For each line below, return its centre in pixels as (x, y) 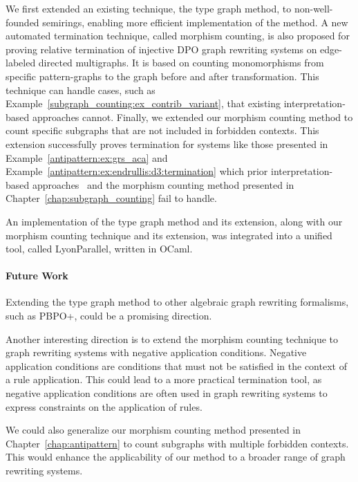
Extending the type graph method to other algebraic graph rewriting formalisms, (177, 302)
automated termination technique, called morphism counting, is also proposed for (178, 36)
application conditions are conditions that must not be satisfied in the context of (176, 365)
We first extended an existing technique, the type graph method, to (149, 8)
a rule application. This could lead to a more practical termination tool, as (164, 379)
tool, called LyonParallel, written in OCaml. (99, 249)
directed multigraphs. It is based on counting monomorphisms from (181, 63)
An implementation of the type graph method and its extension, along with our (174, 221)
